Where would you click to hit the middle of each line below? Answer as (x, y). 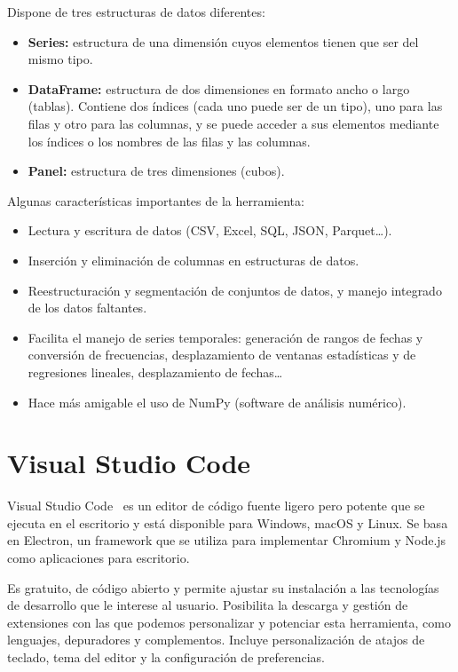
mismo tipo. (60, 59)
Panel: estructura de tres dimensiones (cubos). (156, 171)
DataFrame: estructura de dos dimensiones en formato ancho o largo (219, 88)
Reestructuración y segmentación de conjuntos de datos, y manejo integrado (235, 290)
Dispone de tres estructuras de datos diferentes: (136, 12)
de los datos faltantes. (87, 308)
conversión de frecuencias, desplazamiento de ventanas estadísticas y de (222, 355)
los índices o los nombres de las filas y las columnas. (169, 141)
